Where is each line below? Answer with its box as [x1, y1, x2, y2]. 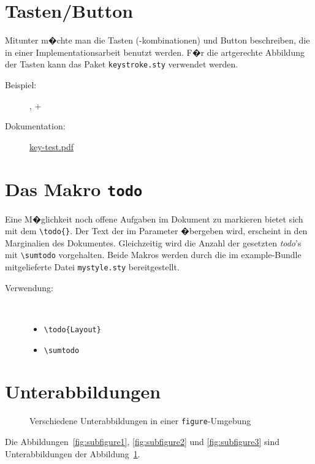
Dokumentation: [5, 120, 66, 132]
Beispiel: [5, 78, 37, 91]
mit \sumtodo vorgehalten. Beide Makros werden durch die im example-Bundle [5, 248, 302, 261]
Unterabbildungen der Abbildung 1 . [5, 447, 140, 460]
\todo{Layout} [44, 325, 101, 334]
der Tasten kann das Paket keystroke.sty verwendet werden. [5, 58, 238, 70]
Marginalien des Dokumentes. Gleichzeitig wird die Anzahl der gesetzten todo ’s [5, 236, 302, 249]
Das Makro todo [5, 176, 143, 201]
